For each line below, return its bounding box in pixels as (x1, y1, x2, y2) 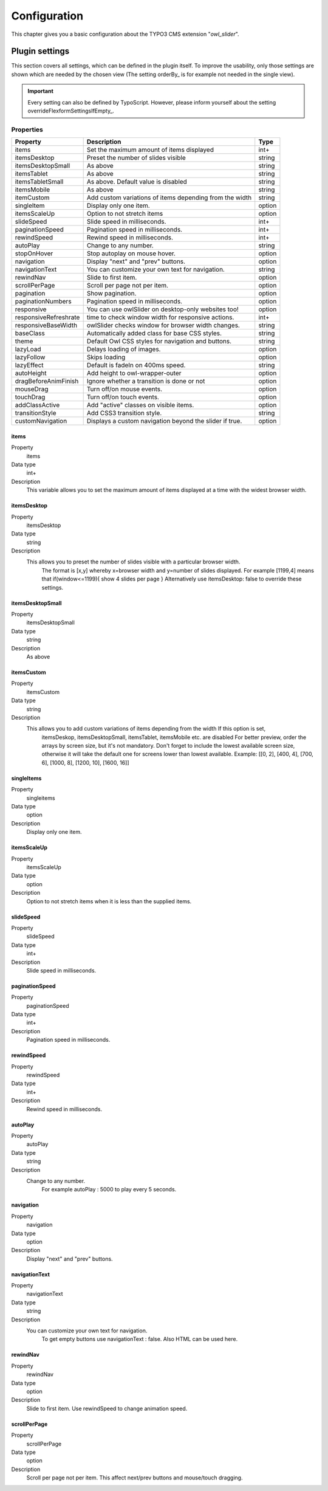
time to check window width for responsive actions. (86, 313, 234, 322)
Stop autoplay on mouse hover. (86, 249, 176, 258)
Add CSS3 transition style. (86, 409, 162, 418)
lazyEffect (15, 361, 44, 370)
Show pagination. (86, 289, 137, 298)
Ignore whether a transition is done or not (86, 377, 205, 385)
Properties (11, 125, 44, 134)
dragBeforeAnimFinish (15, 377, 79, 385)
